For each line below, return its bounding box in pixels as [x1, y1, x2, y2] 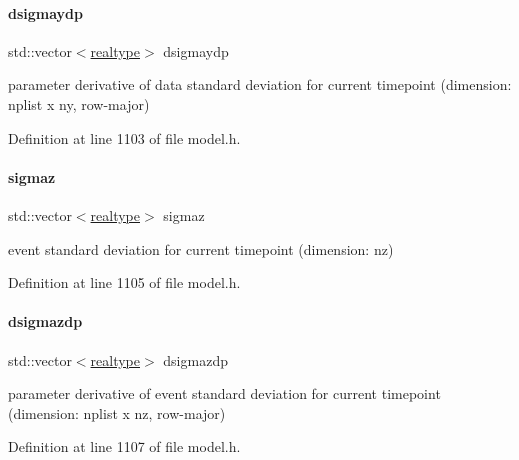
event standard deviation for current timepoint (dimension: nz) [8, 238, 394, 259]
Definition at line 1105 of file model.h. [8, 272, 241, 293]
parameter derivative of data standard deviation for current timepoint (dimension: [8, 74, 512, 95]
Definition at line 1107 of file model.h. [8, 436, 241, 457]
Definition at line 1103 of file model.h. [8, 127, 241, 148]
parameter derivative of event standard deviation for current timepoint [8, 383, 441, 404]
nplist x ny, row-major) [8, 93, 150, 114]
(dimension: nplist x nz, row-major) [8, 402, 226, 423]
